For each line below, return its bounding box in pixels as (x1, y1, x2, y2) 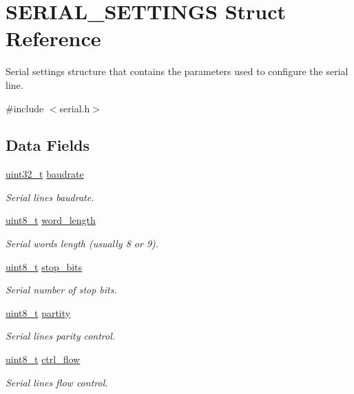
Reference (6, 24, 101, 52)
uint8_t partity (6, 305, 71, 320)
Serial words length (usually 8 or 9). (6, 236, 159, 251)
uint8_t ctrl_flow (6, 352, 81, 366)
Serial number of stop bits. (6, 282, 117, 297)
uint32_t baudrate (6, 167, 84, 181)
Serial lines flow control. (6, 375, 108, 389)
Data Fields (6, 134, 90, 156)
